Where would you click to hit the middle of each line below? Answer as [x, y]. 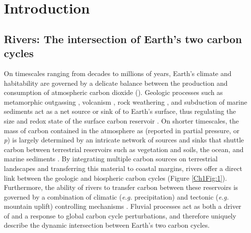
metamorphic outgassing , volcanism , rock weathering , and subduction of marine [125, 101]
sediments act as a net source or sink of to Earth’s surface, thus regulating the [120, 111]
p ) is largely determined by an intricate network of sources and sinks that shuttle [124, 140]
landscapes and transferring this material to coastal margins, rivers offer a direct [123, 168]
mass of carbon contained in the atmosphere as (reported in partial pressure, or [122, 130]
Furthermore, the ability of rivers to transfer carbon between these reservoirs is [121, 187]
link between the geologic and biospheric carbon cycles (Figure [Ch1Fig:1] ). [116, 178]
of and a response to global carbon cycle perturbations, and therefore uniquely [120, 215]
